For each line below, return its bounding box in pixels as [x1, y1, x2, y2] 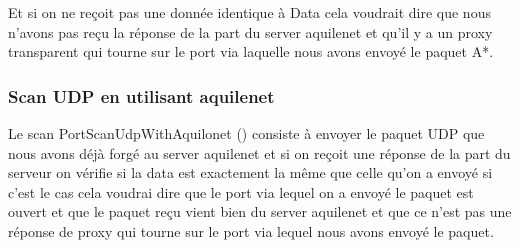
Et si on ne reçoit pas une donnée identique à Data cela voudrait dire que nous [8, 2, 491, 22]
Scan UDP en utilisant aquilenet [8, 83, 275, 108]
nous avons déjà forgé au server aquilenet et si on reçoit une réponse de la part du [8, 142, 511, 163]
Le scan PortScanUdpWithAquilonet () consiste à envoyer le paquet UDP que [8, 123, 485, 143]
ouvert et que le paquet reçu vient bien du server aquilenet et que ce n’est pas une [8, 201, 512, 222]
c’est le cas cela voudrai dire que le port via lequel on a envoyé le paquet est [8, 181, 474, 202]
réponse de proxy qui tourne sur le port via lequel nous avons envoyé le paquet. [8, 220, 494, 241]
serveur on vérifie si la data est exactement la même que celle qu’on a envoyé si [8, 162, 493, 183]
